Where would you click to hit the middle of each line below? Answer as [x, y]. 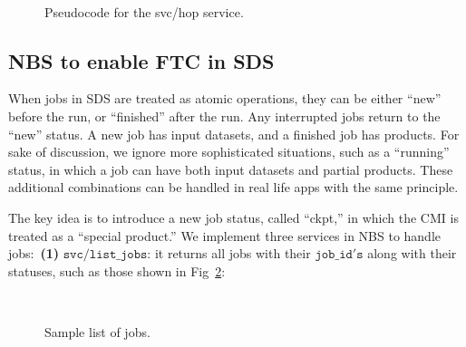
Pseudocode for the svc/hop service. [144, 11]
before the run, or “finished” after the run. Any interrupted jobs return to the [224, 116]
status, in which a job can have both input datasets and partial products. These [231, 169]
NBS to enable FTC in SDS [141, 60]
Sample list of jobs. [97, 331]
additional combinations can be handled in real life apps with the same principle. [233, 187]
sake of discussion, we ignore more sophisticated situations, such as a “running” [229, 152]
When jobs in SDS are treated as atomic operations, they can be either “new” [225, 98]
